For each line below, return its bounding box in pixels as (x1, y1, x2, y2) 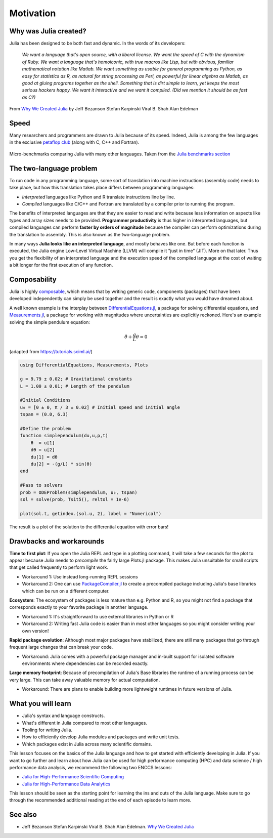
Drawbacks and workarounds (9, 537, 105, 546)
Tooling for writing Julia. (22, 727, 73, 733)
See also (9, 810, 37, 819)
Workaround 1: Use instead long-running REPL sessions (22, 573, 139, 579)
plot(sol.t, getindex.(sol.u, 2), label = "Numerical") (20, 511, 162, 516)
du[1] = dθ (30, 454, 58, 460)
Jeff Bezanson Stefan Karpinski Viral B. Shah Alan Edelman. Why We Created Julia (22, 824, 194, 830)
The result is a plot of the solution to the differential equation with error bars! (9, 524, 169, 530)
